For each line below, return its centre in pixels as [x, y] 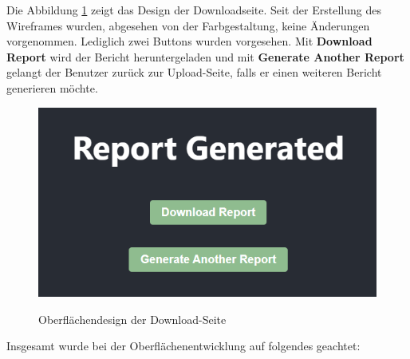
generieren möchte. [52, 87]
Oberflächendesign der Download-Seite [132, 319]
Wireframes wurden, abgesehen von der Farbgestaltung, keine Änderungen [188, 25]
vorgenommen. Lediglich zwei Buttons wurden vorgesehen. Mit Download [189, 41]
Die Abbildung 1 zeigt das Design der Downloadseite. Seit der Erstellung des [194, 10]
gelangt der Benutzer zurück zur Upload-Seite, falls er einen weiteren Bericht [194, 72]
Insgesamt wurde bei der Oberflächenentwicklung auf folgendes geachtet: [183, 346]
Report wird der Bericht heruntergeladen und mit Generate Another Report [205, 56]
